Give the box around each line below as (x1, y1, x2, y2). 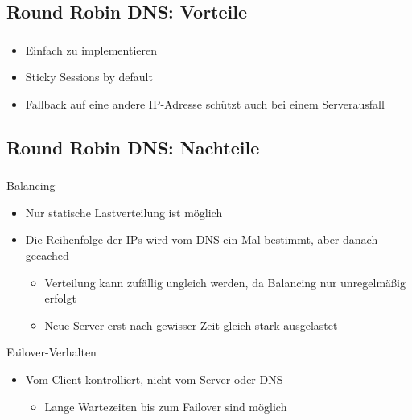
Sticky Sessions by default (25, 68, 153, 85)
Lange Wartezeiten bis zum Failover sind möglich (44, 397, 287, 414)
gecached (25, 246, 69, 263)
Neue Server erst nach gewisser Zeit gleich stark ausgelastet (44, 316, 338, 333)
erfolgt (44, 290, 76, 307)
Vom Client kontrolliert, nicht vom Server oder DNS (25, 370, 283, 387)
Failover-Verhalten (6, 344, 97, 360)
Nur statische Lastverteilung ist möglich (25, 204, 223, 220)
